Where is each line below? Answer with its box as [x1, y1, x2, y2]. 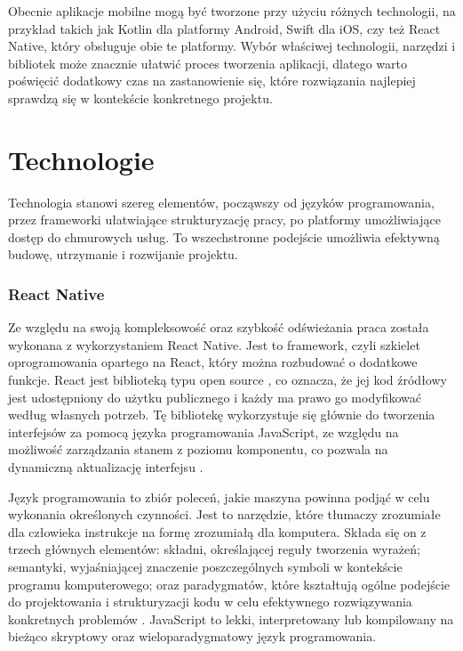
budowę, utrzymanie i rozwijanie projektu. [8, 245, 238, 264]
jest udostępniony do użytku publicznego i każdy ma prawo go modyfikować [8, 387, 421, 406]
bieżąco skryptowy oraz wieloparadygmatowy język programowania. [8, 627, 377, 646]
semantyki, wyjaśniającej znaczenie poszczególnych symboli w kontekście [8, 557, 403, 575]
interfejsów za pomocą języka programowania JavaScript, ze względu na [8, 422, 399, 441]
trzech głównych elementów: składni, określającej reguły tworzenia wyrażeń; [8, 540, 420, 558]
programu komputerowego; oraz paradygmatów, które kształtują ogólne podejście [8, 574, 451, 593]
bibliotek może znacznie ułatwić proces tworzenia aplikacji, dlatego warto [8, 53, 407, 72]
